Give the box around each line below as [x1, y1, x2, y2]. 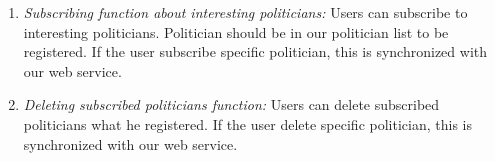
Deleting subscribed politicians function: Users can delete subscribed [23, 94, 440, 115]
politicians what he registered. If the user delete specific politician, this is [23, 113, 472, 134]
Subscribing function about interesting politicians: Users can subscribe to [23, 2, 468, 22]
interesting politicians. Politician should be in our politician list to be [23, 21, 449, 42]
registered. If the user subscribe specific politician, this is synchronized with [23, 41, 487, 62]
